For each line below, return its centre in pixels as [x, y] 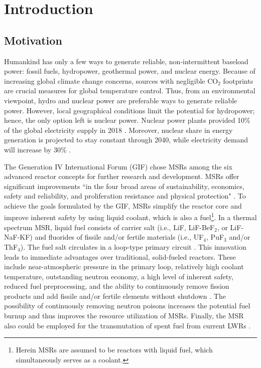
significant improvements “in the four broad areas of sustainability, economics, [124, 186]
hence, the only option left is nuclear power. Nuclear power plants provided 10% [127, 120]
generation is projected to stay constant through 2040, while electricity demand [126, 140]
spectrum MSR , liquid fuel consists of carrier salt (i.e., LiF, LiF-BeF [109, 227]
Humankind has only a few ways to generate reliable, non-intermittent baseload [126, 61]
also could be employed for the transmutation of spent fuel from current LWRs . [127, 325]
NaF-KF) [18, 237]
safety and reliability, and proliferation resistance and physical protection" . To [125, 196]
